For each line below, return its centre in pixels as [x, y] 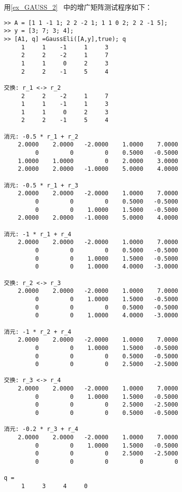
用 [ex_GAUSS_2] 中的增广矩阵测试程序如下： [78, 7]
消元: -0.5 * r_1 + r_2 [41, 136]
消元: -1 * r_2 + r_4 [38, 332]
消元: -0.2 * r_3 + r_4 [41, 429]
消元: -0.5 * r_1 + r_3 [41, 185]
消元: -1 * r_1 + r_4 [38, 234]
